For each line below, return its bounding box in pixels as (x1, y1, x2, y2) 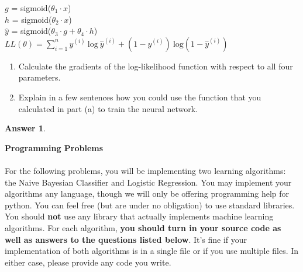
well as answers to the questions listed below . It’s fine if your (5, 233, 247, 245)
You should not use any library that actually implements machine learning (5, 210, 274, 222)
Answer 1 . (5, 122, 46, 134)
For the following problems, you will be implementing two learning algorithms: (5, 164, 286, 176)
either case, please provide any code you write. (5, 256, 171, 268)
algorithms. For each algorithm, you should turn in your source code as (5, 221, 281, 233)
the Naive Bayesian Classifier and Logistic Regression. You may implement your (5, 176, 292, 188)
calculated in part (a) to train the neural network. (18, 102, 198, 114)
